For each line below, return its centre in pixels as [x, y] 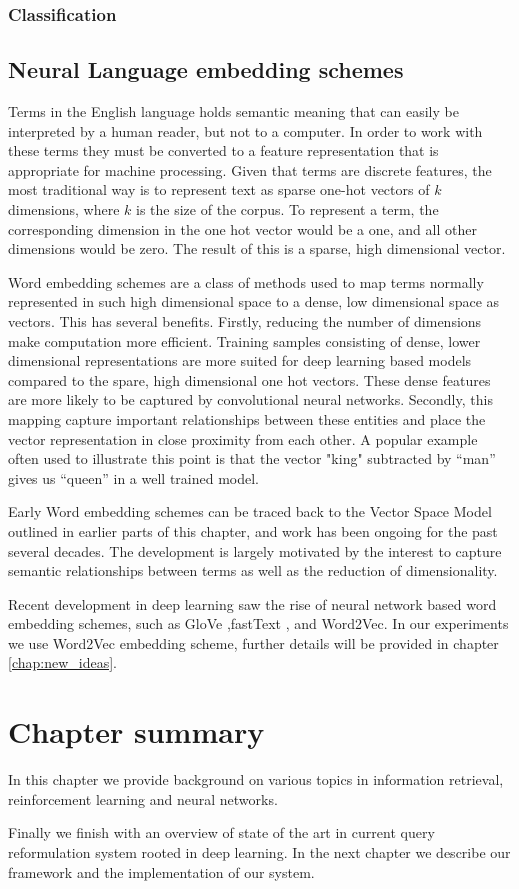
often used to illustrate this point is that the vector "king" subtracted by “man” [252, 458]
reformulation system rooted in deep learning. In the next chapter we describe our [259, 851]
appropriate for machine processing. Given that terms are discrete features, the [250, 169]
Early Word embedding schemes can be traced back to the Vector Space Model [250, 511]
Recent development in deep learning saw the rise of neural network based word [252, 603]
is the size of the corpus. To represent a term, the [287, 209]
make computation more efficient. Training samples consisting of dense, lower [244, 340]
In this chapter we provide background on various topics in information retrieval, [256, 779]
